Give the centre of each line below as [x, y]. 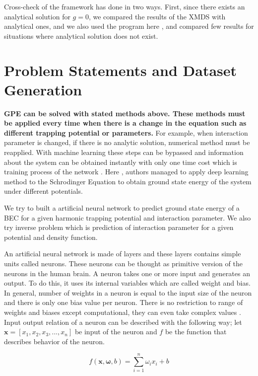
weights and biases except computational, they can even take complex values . [123, 312]
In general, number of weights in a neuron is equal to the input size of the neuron [128, 292]
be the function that [196, 332]
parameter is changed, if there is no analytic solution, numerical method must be [127, 142]
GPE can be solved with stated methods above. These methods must [125, 113]
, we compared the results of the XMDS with [157, 16]
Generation [43, 89]
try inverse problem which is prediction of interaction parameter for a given [119, 227]
